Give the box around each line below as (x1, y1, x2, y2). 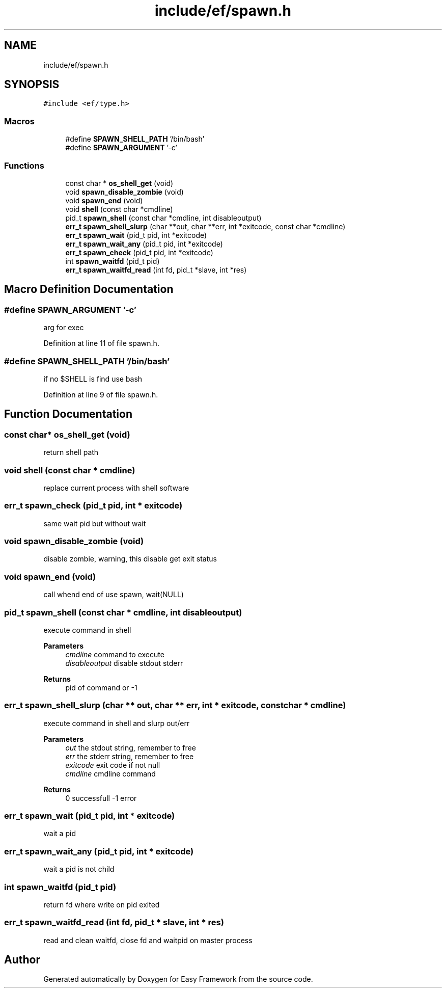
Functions (4, 160, 44, 171)
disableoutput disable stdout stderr (65, 658, 183, 667)
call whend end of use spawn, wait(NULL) (43, 590, 184, 599)
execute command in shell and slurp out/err (43, 718, 190, 728)
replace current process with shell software (43, 483, 189, 492)
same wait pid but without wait (43, 519, 146, 528)
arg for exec (43, 323, 84, 332)
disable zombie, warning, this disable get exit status (43, 554, 217, 564)
